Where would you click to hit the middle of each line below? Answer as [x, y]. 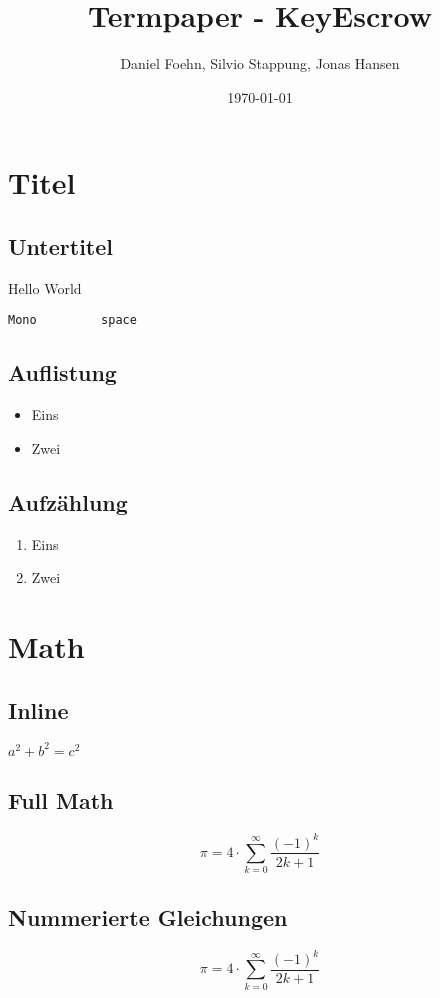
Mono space [72, 320]
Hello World [45, 287]
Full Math [61, 800]
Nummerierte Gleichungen [148, 916]
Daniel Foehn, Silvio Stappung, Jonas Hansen [260, 63]
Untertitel [60, 245]
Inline [38, 709]
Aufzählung [68, 501]
